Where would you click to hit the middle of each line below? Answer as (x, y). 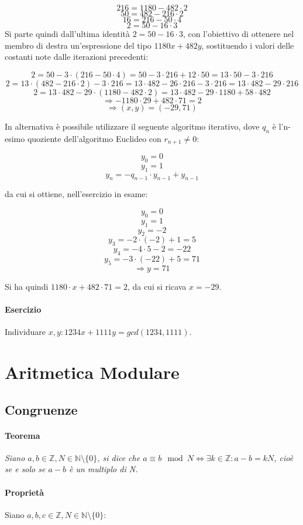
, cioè (284, 457)
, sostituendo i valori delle (248, 45)
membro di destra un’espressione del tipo (78, 45)
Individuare (25, 332)
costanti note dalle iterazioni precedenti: (77, 57)
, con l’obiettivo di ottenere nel (239, 33)
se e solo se (25, 469)
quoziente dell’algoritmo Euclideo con (94, 138)
